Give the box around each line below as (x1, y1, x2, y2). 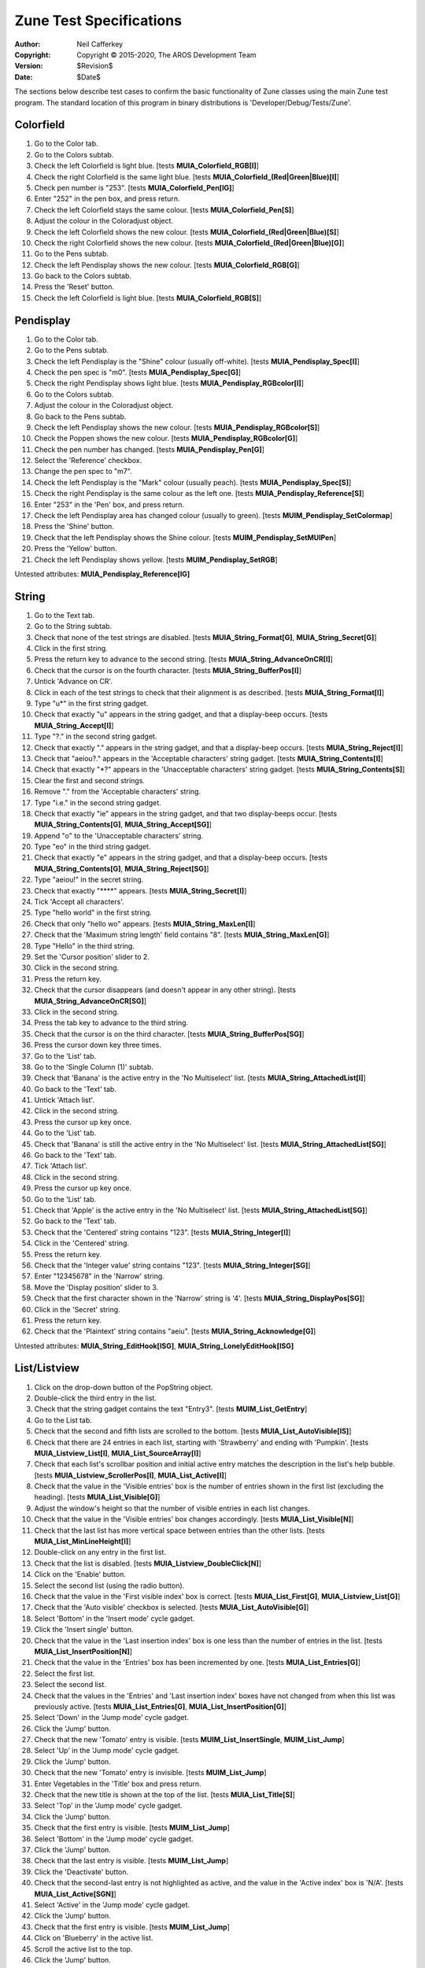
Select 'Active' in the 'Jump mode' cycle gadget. (34, 1900, 190, 1909)
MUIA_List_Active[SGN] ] (34, 1889, 117, 1899)
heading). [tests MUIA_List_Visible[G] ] (34, 1493, 161, 1502)
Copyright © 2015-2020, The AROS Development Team (76, 50, 257, 59)
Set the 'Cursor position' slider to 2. (34, 953, 150, 961)
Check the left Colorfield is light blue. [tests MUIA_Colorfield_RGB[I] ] (34, 161, 260, 171)
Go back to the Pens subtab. (34, 412, 127, 421)
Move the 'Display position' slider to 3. (34, 1282, 159, 1292)
